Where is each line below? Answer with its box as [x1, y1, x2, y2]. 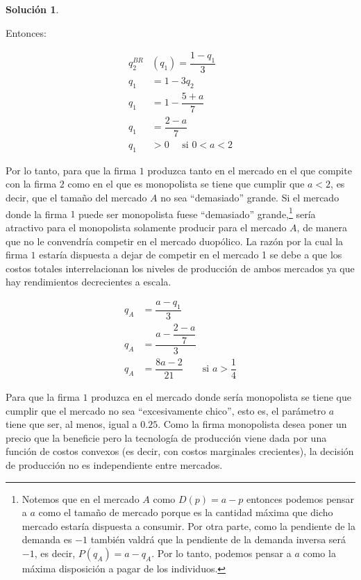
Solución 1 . [6, 2, 59, 16]
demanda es [22, 532, 72, 547]
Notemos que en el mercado [22, 491, 140, 506]
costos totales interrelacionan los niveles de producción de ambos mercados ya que [6, 260, 355, 275]
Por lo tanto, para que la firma [6, 163, 137, 177]
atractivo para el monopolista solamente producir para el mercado [6, 219, 287, 234]
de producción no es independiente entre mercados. [6, 457, 223, 472]
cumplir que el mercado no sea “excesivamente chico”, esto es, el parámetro [6, 403, 326, 417]
